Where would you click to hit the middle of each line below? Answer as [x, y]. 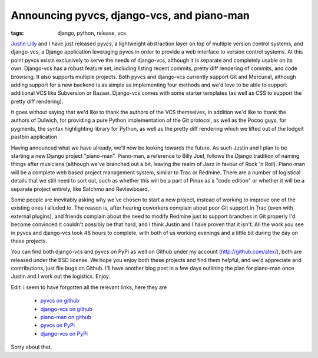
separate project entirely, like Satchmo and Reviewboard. [80, 189]
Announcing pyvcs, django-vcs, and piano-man [130, 15]
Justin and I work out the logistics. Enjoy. [61, 276]
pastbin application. [35, 137]
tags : [17, 33]
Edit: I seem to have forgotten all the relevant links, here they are [89, 287]
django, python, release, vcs [92, 33]
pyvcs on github [60, 301]
